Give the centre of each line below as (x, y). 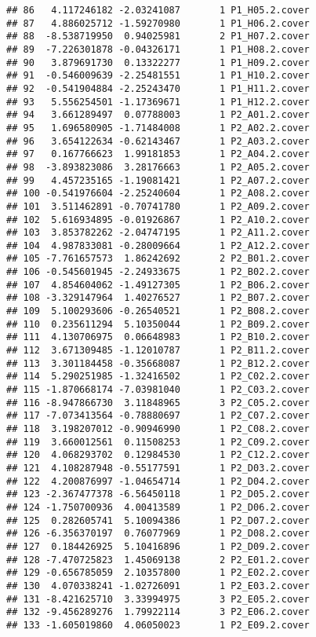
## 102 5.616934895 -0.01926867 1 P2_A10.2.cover (158, 220)
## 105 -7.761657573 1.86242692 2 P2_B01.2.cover (158, 259)
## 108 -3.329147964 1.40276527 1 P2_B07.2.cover (158, 298)
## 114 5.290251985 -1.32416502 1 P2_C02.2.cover (158, 377)
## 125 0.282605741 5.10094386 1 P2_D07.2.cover (158, 520)
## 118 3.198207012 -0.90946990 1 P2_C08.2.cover (158, 429)
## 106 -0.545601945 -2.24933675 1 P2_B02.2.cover (158, 272)
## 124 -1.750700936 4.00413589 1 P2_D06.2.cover (158, 507)
